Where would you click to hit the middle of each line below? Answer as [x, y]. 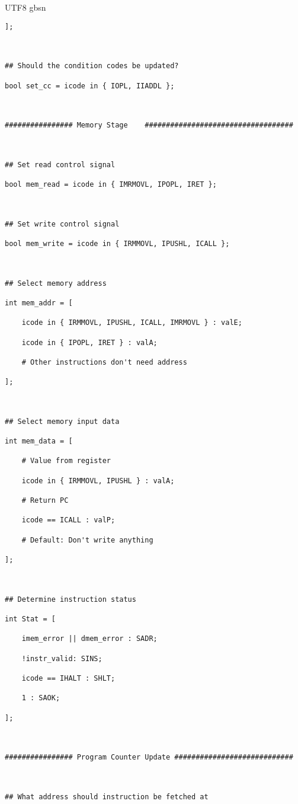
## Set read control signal [60, 165]
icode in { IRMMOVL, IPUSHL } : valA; [98, 481]
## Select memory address [56, 283]
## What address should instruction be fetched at [107, 797]
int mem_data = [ [39, 441]
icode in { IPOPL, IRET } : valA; [89, 342]
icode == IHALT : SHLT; [68, 678]
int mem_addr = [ [39, 303]
